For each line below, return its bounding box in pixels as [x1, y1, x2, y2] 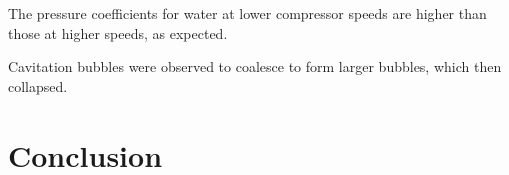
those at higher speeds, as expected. [8, 22, 228, 43]
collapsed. [8, 75, 68, 96]
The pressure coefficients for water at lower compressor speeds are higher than [8, 3, 487, 23]
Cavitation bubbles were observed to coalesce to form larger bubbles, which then [8, 56, 502, 77]
